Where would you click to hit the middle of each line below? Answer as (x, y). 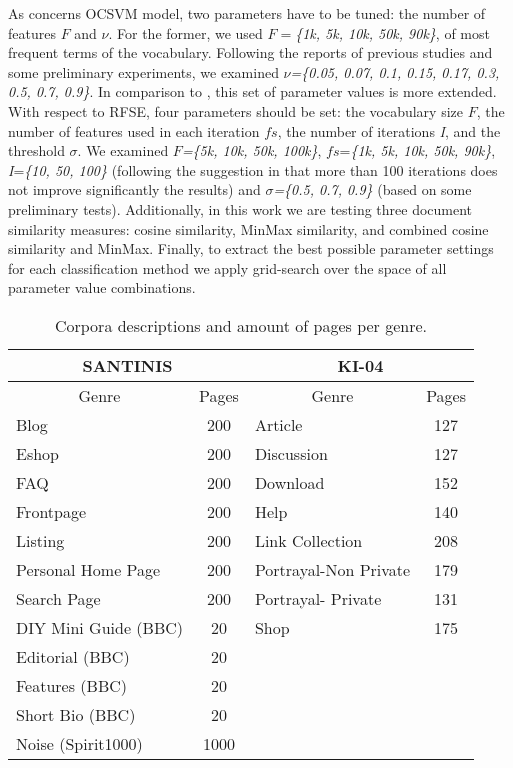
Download (289, 482)
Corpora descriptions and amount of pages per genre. (241, 325)
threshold (36, 150)
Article (278, 424)
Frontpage (51, 511)
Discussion (291, 453)
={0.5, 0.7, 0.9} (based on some (372, 189)
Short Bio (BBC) (76, 714)
